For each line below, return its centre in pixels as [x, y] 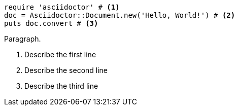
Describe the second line [66, 70]
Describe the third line [61, 86]
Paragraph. [23, 39]
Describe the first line [60, 54]
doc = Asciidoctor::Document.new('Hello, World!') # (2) [120, 15]
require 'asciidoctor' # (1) [62, 7]
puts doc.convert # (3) [51, 23]
